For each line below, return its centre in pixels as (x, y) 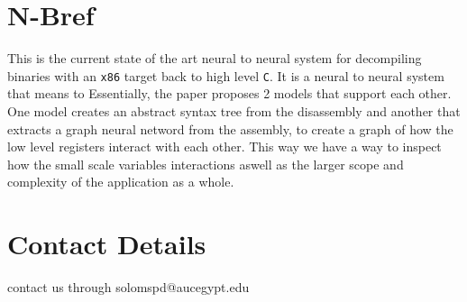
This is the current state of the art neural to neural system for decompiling (215, 58)
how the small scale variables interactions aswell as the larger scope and (206, 164)
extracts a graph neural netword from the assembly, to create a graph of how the (230, 128)
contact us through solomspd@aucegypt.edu (128, 287)
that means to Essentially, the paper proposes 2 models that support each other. (229, 93)
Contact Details (107, 244)
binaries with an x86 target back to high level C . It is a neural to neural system (226, 75)
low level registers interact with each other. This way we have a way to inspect (224, 146)
